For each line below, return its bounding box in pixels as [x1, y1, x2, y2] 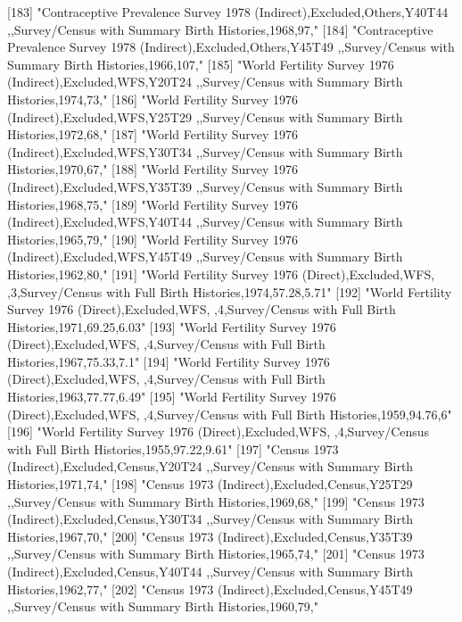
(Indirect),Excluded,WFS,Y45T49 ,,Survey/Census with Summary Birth [7, 247, 403, 266]
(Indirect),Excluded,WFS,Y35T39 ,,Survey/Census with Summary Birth [7, 177, 403, 195]
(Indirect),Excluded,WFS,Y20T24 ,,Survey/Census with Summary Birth [7, 72, 403, 91]
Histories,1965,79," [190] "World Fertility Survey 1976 [7, 229, 299, 248]
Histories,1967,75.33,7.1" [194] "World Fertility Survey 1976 [7, 352, 330, 370]
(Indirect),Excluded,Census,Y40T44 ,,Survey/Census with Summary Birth [7, 562, 414, 580]
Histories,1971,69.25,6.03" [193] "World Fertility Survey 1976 [7, 317, 336, 336]
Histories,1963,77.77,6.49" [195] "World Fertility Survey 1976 [7, 387, 336, 406]
